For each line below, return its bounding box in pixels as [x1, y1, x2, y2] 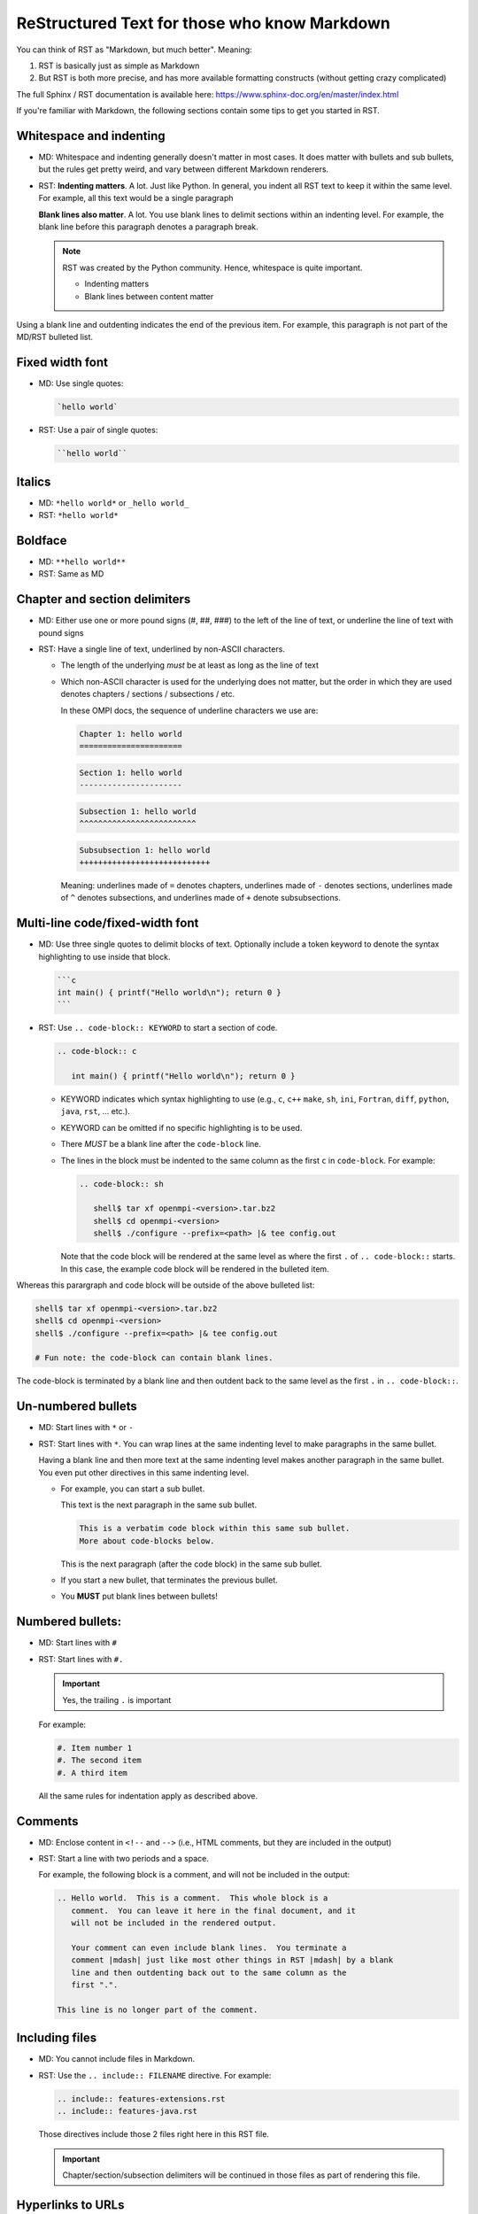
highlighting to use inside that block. [38, 951, 171, 962]
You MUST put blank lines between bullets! [60, 1591, 219, 1602]
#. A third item [57, 1768, 128, 1777]
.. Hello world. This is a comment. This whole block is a [57, 1893, 328, 1903]
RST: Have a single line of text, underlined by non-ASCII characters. [38, 644, 285, 654]
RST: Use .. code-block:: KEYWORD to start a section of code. [38, 1023, 278, 1033]
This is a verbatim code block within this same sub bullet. [79, 1523, 351, 1534]
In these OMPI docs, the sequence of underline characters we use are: [60, 705, 319, 716]
